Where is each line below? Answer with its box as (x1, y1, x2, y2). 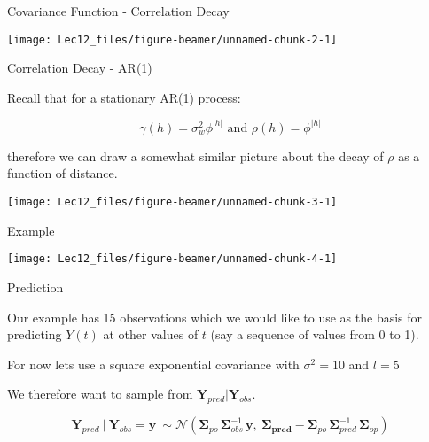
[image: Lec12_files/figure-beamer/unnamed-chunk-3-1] (7, 196, 338, 209)
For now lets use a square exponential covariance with (7, 354, 300, 373)
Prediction (7, 277, 64, 296)
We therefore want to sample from (7, 384, 193, 403)
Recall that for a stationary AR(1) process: (7, 88, 241, 106)
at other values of (103, 325, 199, 344)
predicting (7, 325, 62, 344)
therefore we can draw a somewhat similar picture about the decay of (7, 146, 384, 165)
